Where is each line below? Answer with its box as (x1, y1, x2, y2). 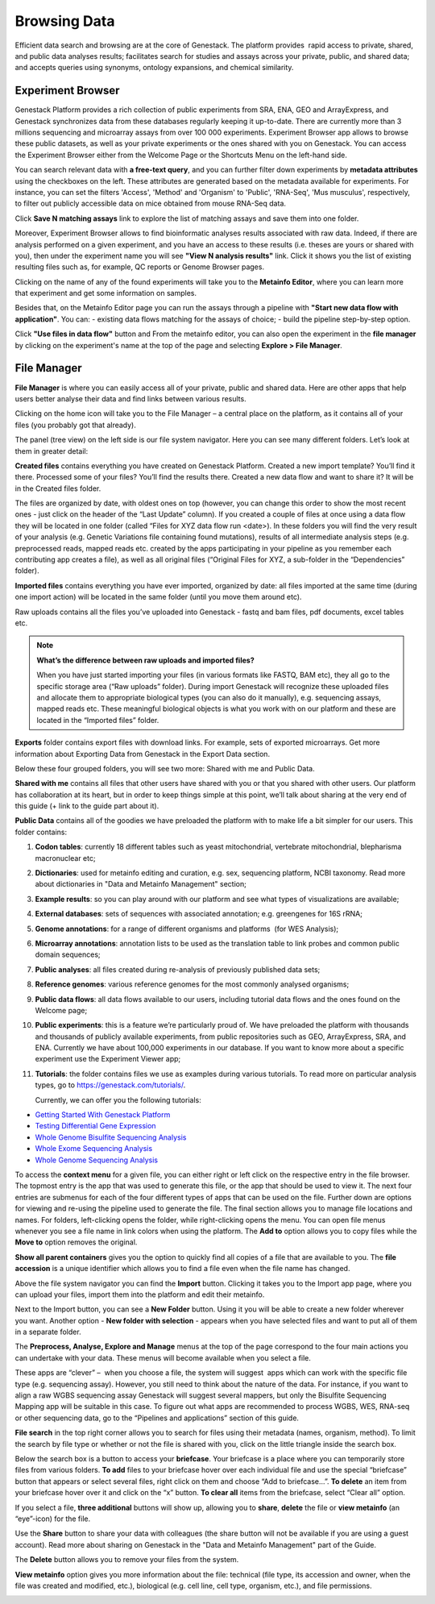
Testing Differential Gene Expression (35, 1121, 156, 1131)
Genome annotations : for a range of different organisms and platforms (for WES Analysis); (35, 924, 339, 933)
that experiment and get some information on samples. (14, 289, 197, 298)
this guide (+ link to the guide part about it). (14, 801, 159, 811)
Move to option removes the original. (14, 1237, 138, 1247)
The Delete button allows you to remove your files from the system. (14, 1555, 239, 1565)
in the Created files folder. (14, 484, 101, 493)
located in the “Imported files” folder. (36, 715, 159, 725)
